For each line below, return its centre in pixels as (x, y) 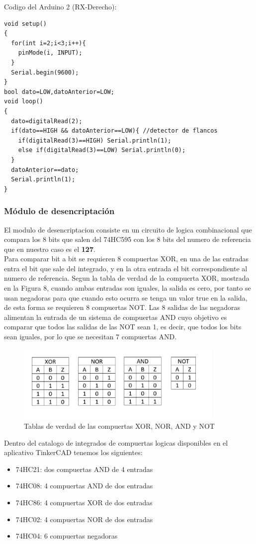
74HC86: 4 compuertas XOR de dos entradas (84, 502)
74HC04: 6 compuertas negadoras (67, 536)
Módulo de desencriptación (59, 211)
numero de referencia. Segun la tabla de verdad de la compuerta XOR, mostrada (127, 278)
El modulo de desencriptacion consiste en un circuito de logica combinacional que (128, 229)
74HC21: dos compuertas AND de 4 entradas (84, 469)
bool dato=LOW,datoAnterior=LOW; (59, 92)
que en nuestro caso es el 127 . (50, 249)
